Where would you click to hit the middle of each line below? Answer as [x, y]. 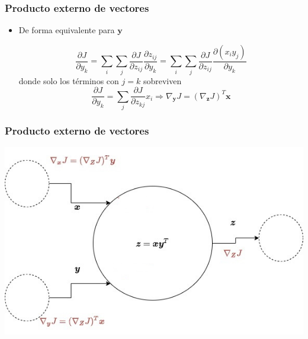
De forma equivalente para [67, 30]
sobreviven [162, 80]
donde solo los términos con [69, 80]
